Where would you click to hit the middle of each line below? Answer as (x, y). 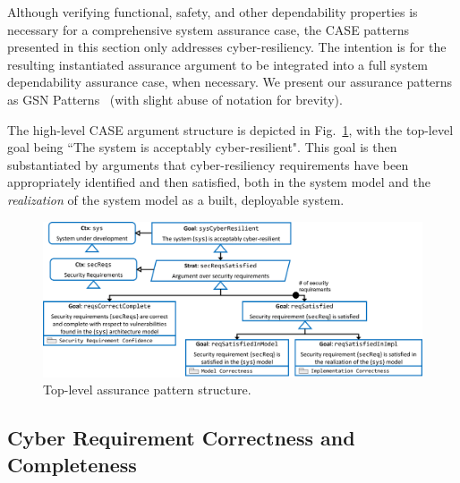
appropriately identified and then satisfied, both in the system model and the (219, 182)
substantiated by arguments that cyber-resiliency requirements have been (208, 164)
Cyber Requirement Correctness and (181, 438)
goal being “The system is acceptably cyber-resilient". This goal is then (202, 147)
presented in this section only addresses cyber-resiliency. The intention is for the (227, 47)
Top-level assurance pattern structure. (147, 390)
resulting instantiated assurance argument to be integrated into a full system (218, 64)
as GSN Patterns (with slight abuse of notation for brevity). (175, 99)
